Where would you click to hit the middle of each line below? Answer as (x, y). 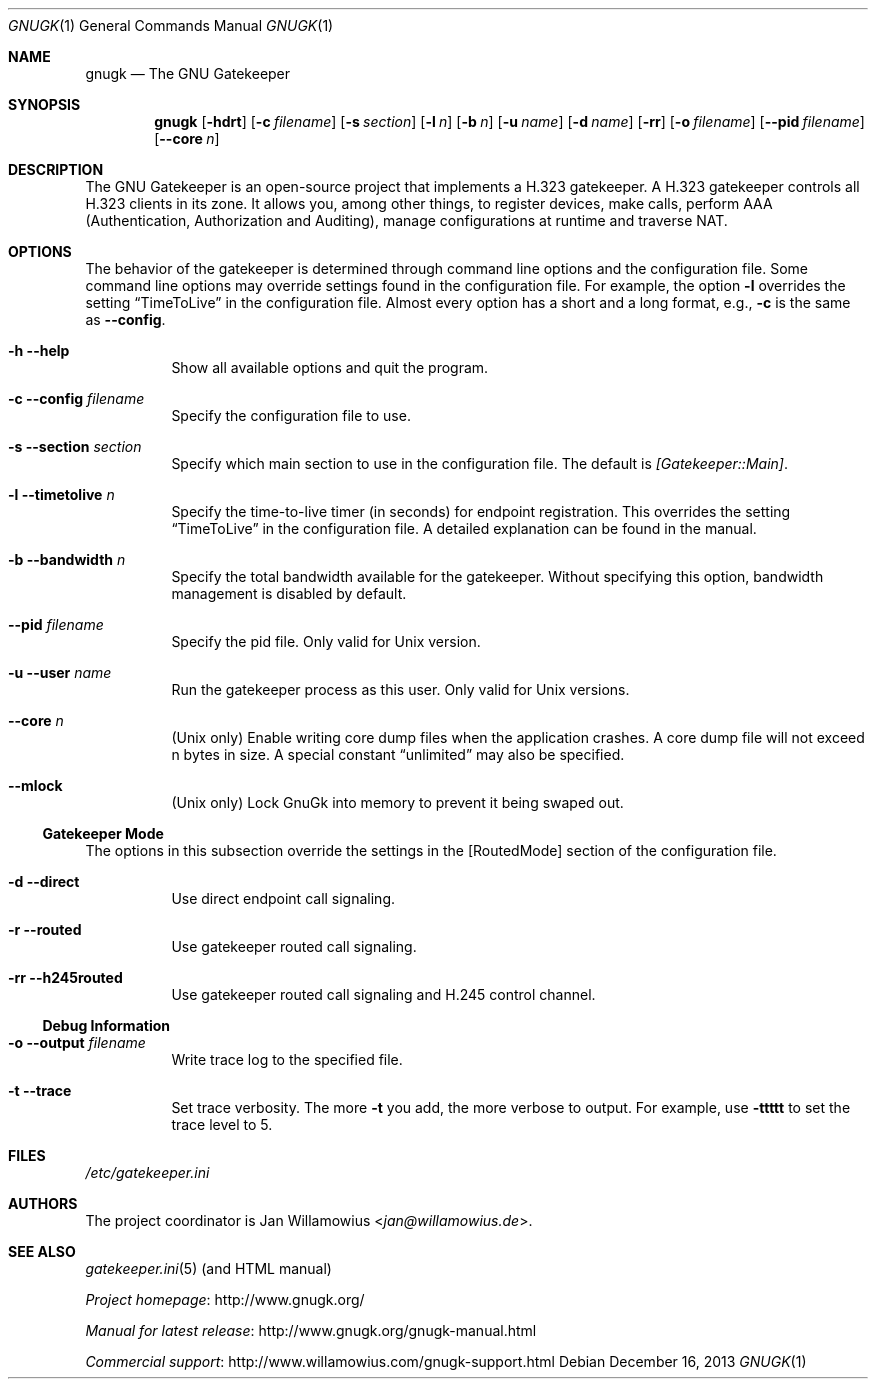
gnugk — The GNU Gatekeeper (188, 73)
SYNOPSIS (44, 104)
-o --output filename (77, 1042)
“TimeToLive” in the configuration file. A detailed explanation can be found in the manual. (464, 528)
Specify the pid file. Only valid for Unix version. (326, 641)
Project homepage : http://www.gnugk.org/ (225, 1299)
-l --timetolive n (61, 494)
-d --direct (44, 881)
